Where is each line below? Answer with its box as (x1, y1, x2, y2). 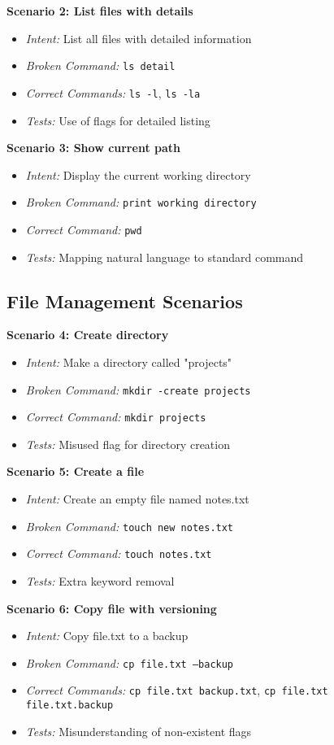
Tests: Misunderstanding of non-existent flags (25, 722, 252, 739)
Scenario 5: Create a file (7, 463, 145, 480)
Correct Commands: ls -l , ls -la (25, 84, 201, 101)
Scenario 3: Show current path (7, 139, 180, 156)
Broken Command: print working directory (25, 194, 257, 211)
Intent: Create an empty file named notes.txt (25, 490, 249, 508)
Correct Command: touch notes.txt (25, 545, 212, 562)
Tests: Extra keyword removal (25, 572, 175, 589)
